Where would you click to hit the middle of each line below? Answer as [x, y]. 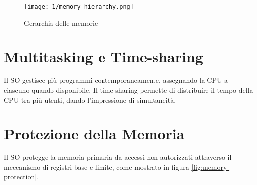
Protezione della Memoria [94, 133]
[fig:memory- [210, 166]
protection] [21, 176]
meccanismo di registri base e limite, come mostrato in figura [97, 166]
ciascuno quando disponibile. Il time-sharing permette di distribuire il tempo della [128, 90]
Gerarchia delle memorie [61, 22]
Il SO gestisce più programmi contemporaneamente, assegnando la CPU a [116, 80]
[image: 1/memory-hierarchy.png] [79, 7]
